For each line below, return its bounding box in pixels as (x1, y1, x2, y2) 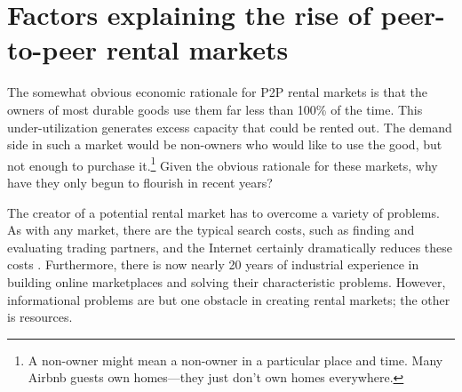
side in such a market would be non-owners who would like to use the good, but (7, 135, 442, 154)
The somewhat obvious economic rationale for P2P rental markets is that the (7, 83, 427, 101)
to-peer (7, 31, 97, 68)
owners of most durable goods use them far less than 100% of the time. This (7, 100, 423, 118)
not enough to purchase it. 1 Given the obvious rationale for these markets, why (7, 153, 438, 174)
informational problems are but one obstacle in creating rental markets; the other (7, 290, 450, 308)
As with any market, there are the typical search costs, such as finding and (7, 220, 415, 239)
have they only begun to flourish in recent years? (7, 172, 273, 191)
